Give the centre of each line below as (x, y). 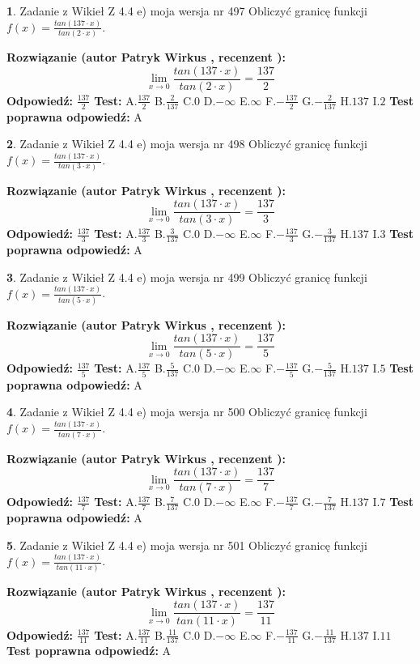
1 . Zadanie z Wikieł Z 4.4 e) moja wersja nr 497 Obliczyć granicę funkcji (187, 11)
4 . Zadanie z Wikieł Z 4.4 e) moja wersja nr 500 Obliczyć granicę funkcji (187, 412)
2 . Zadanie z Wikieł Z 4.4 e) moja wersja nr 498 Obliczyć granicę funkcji (187, 144)
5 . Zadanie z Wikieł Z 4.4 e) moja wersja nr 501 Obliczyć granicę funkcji (187, 545)
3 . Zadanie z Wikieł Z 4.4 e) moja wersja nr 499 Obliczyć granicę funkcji (187, 277)
